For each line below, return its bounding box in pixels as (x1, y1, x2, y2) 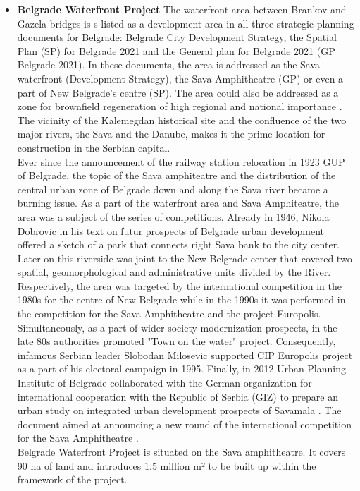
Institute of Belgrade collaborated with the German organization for (17, 375, 312, 390)
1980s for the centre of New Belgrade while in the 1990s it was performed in (17, 292, 346, 307)
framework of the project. (17, 472, 128, 487)
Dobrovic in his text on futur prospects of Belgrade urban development (17, 223, 325, 238)
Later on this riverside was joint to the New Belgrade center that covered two (17, 250, 352, 265)
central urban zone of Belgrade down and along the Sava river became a (17, 181, 328, 196)
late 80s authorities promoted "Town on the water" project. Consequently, (17, 334, 336, 348)
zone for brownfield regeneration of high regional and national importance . (17, 99, 342, 114)
